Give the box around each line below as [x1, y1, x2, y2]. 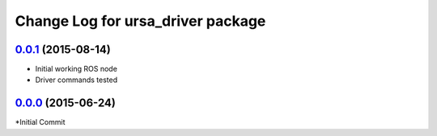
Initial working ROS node [35, 64, 117, 74]
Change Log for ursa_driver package [15, 12, 266, 30]
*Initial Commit [15, 117, 66, 127]
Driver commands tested [35, 75, 117, 84]
